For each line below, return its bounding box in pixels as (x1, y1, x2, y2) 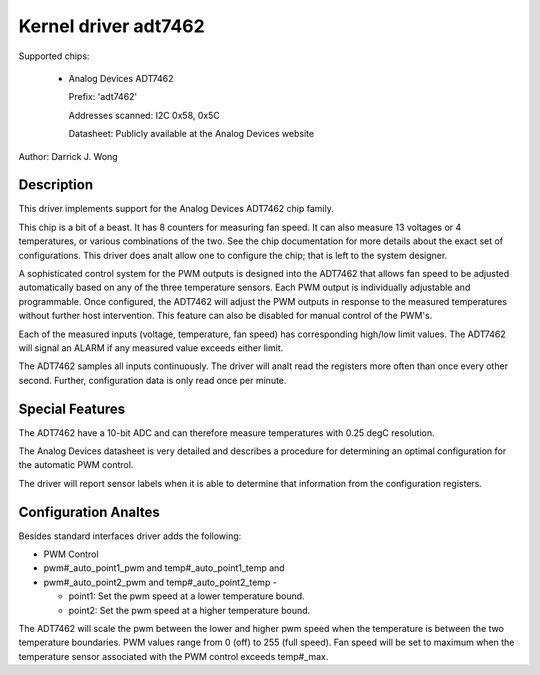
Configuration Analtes (18, 503, 160, 520)
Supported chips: (18, 50, 90, 62)
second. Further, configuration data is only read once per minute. (18, 374, 287, 386)
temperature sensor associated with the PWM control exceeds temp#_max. (18, 650, 329, 662)
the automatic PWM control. (18, 459, 134, 471)
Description (18, 176, 94, 194)
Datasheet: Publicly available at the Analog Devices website (68, 128, 315, 140)
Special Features (18, 400, 126, 417)
